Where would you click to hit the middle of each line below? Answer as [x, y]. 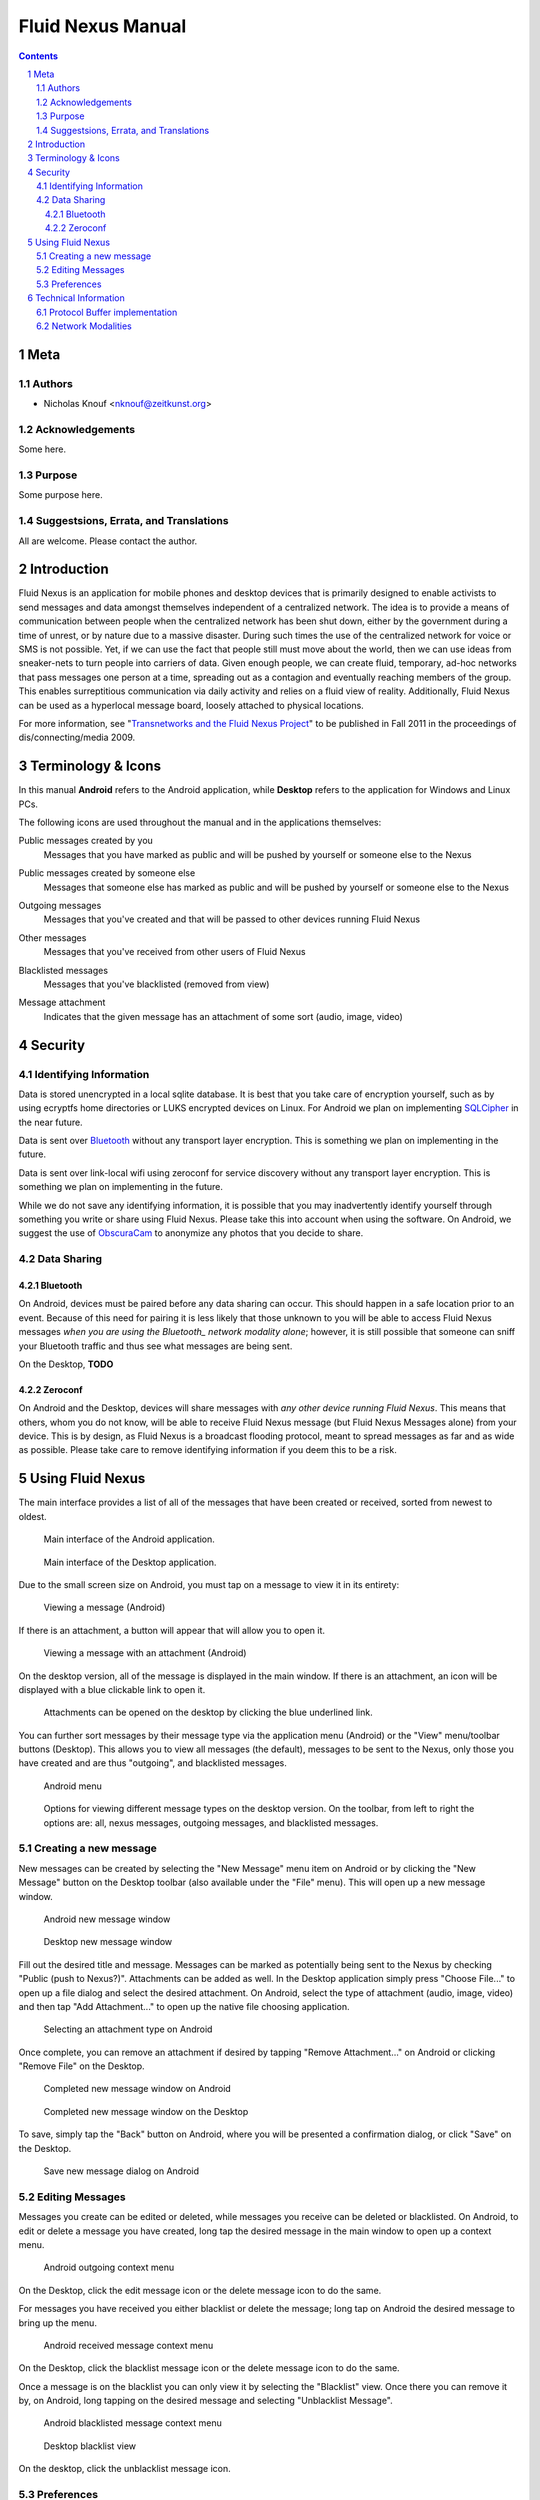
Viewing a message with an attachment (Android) [145, 1653]
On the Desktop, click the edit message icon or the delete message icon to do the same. [200, 2290]
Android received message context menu [128, 2345]
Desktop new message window [108, 1942]
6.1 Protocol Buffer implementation [107, 312]
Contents [38, 56]
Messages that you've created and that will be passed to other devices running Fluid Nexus [231, 919]
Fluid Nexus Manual [102, 26]
